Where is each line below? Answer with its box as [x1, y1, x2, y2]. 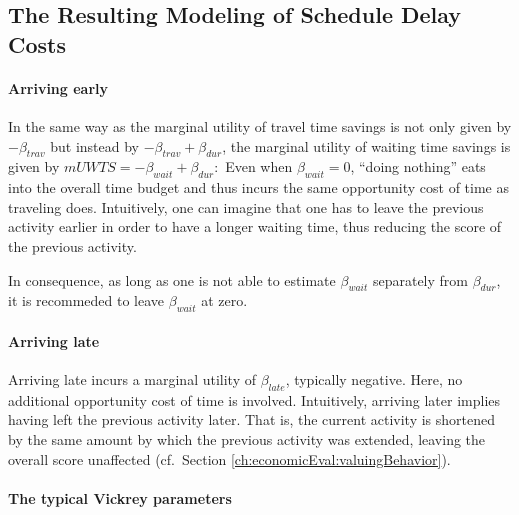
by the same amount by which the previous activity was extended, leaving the [8, 428, 486, 449]
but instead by [50, 135, 139, 156]
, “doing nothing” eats [350, 156, 486, 177]
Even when [225, 156, 293, 177]
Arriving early [8, 77, 109, 98]
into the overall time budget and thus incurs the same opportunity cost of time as [8, 177, 509, 198]
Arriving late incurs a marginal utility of [8, 368, 256, 389]
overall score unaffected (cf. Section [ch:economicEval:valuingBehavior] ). [8, 448, 451, 469]
